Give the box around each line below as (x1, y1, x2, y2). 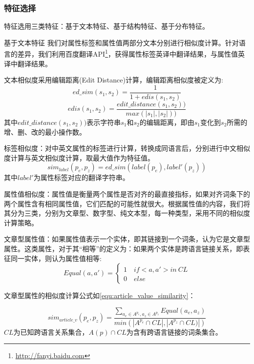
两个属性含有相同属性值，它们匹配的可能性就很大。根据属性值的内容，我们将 (4, 198, 250, 208)
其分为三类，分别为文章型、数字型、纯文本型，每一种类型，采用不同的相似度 (4, 208, 250, 218)
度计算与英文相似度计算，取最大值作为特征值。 (4, 152, 154, 162)
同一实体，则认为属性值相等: (10, 253, 102, 263)
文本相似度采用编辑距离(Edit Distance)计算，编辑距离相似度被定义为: (4, 75, 223, 85)
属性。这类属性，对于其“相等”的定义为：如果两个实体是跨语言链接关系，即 (4, 243, 243, 253)
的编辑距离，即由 (139, 117, 194, 127)
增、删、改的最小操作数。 (4, 126, 86, 137)
